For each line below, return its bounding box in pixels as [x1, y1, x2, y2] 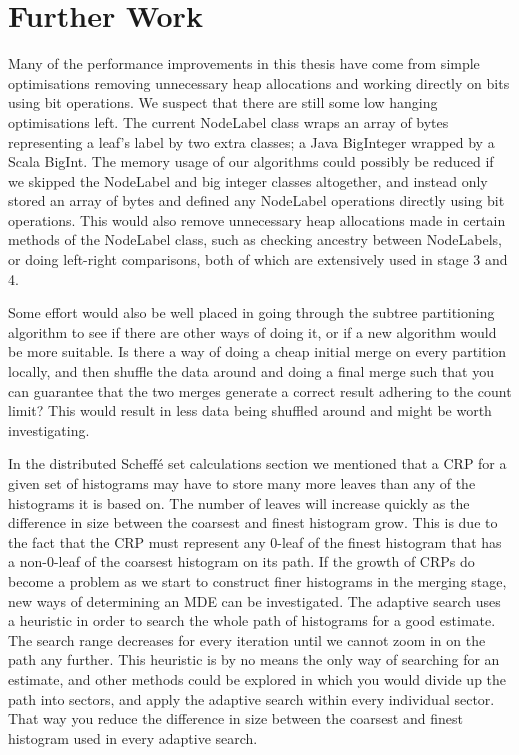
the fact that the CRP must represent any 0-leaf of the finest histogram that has [8, 531, 502, 552]
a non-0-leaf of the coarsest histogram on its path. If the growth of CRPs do [8, 551, 475, 572]
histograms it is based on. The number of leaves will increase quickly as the [8, 492, 470, 513]
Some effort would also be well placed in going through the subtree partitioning [8, 302, 495, 323]
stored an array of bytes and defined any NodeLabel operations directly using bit [8, 190, 505, 211]
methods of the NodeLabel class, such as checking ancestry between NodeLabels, [8, 229, 503, 250]
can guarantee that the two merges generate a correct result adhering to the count [8, 380, 512, 401]
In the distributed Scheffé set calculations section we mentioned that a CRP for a [8, 453, 507, 474]
